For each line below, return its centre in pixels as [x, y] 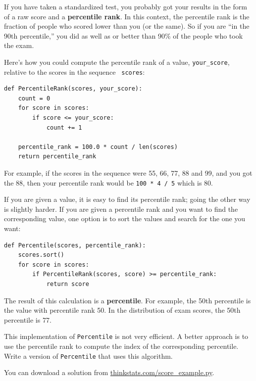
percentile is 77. [28, 319]
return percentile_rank [57, 157]
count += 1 [64, 127]
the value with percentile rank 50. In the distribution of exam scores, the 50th [122, 310]
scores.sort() [41, 255]
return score [68, 284]
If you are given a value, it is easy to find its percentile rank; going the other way [127, 199]
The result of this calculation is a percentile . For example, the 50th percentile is [128, 300]
